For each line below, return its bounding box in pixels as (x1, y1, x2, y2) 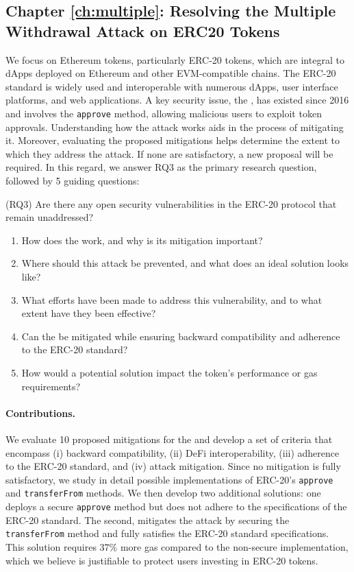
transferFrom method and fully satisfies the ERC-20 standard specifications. (5, 526, 329, 540)
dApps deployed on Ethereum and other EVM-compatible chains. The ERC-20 (5, 66, 336, 80)
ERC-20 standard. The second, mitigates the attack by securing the (5, 512, 290, 527)
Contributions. (5, 405, 75, 420)
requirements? (21, 379, 81, 393)
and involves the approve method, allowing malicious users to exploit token (5, 106, 322, 120)
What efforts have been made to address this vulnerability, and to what (21, 292, 323, 307)
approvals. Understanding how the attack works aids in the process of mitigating (5, 119, 344, 134)
